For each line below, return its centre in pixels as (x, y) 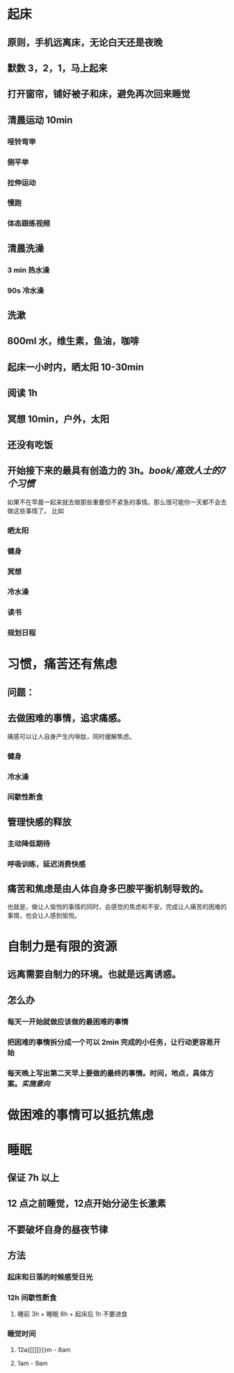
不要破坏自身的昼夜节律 (57, 1229)
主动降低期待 (29, 844)
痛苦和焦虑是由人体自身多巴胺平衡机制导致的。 (108, 889)
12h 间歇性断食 (32, 1298)
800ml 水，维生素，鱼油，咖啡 (73, 341)
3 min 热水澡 (29, 270)
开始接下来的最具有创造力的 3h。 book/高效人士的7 (117, 471)
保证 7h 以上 (33, 1177)
